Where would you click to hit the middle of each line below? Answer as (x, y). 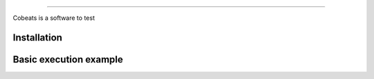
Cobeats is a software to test (54, 18)
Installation (37, 37)
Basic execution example (68, 59)
